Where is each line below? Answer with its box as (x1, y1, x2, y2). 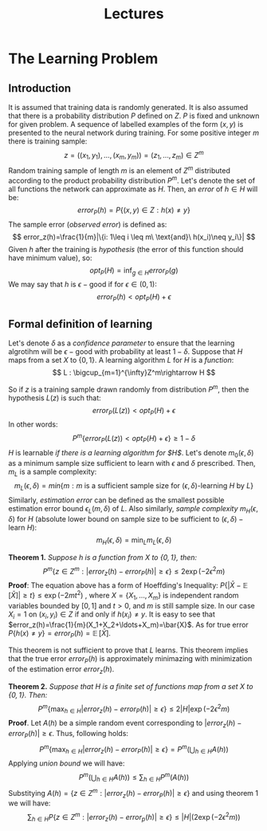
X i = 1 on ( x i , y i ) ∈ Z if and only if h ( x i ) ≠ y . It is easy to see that (8, 609, 215, 620)
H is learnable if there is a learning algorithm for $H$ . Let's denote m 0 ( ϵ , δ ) (8, 447, 254, 459)
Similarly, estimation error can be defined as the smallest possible (8, 495, 225, 505)
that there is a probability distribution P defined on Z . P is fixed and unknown (8, 111, 260, 120)
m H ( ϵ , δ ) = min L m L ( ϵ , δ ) (96, 535, 172, 546)
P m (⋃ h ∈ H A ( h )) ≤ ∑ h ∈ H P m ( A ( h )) (78, 771, 190, 784)
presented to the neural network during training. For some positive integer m (8, 128, 259, 137)
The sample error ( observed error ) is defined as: (8, 219, 167, 229)
